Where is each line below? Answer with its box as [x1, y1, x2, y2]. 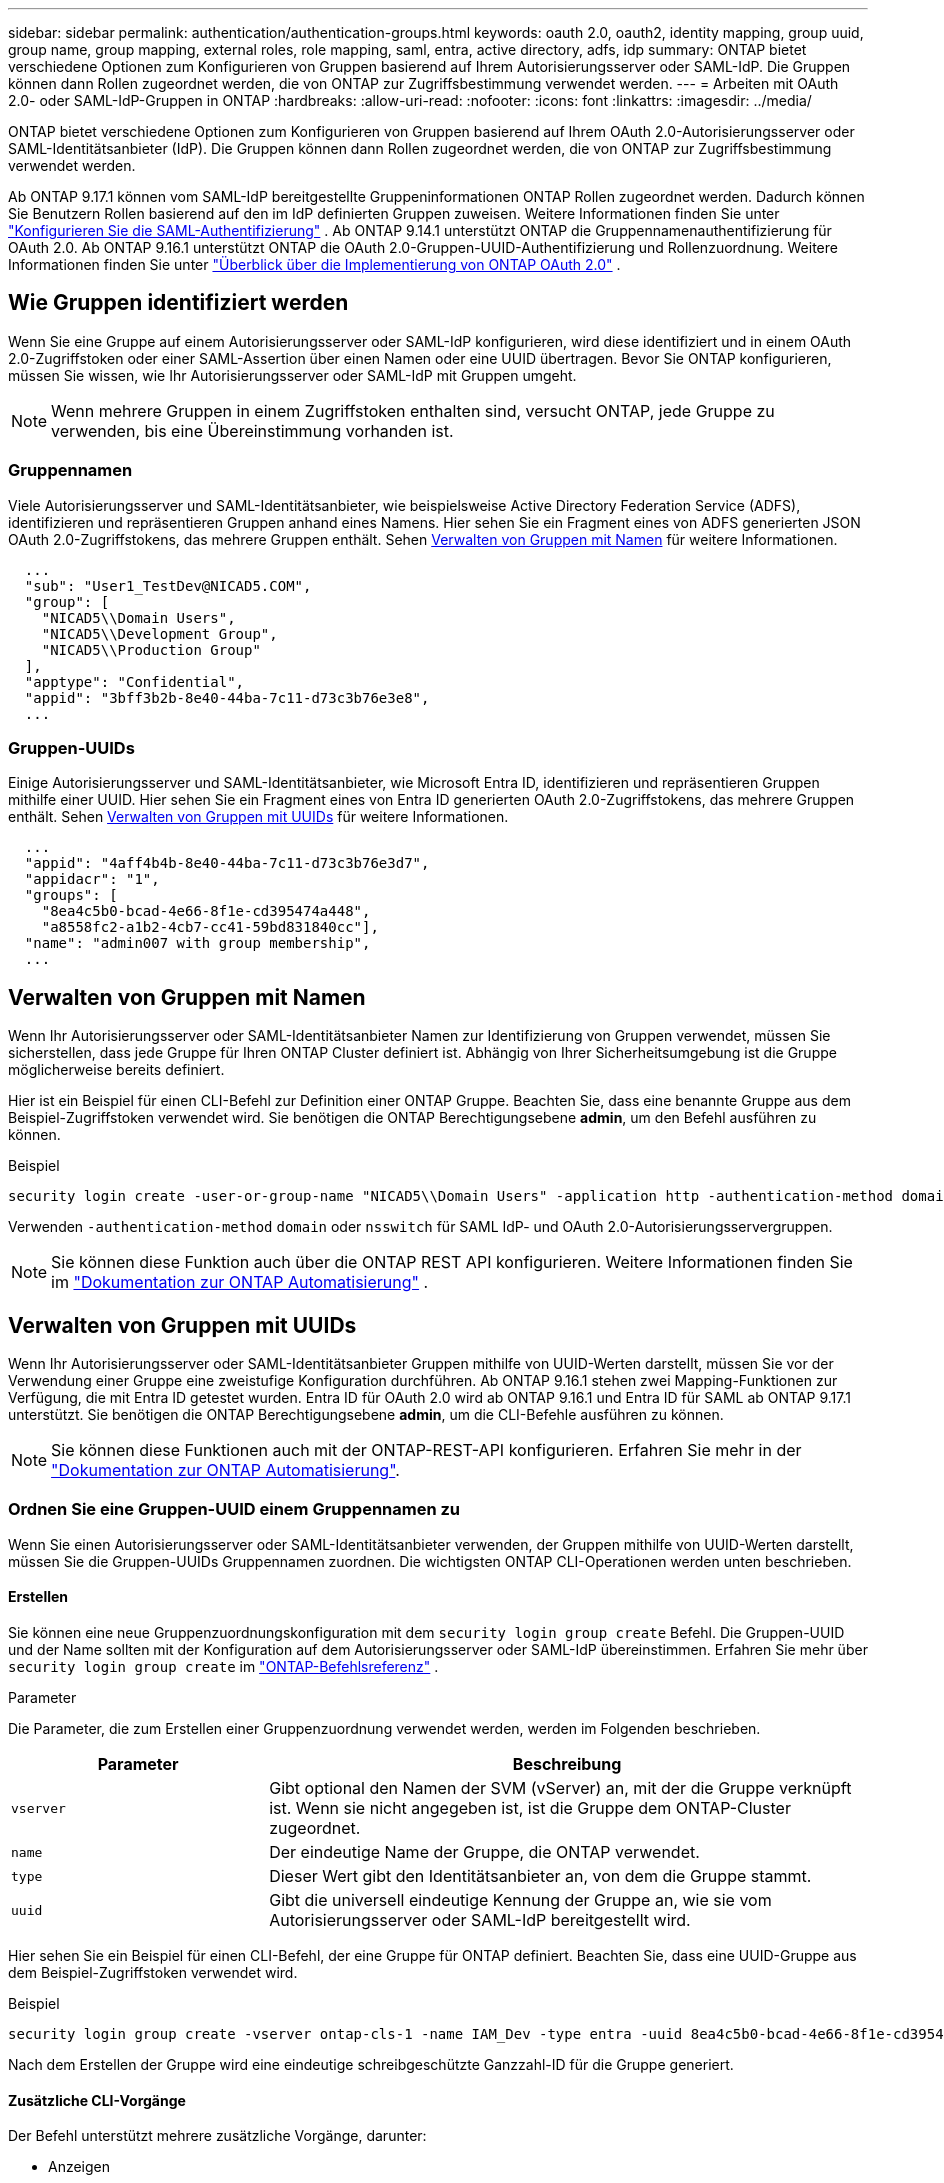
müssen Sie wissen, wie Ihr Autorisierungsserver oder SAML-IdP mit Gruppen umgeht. [8, 366, 577, 384]
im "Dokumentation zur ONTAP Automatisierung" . [51, 1272, 429, 1293]
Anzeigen [48, 2158, 111, 2176]
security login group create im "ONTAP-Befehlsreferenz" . [8, 1658, 439, 1675]
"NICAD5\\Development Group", [41, 625, 278, 642]
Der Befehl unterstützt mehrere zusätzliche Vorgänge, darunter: [8, 2127, 427, 2145]
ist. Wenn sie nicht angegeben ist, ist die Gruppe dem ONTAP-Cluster [269, 1798, 791, 1818]
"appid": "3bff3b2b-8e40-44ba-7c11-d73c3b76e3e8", [24, 689, 430, 706]
